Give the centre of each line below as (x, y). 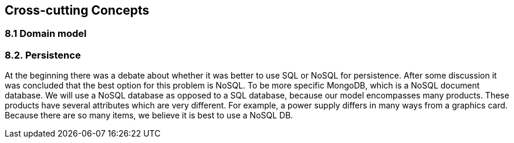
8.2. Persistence (43, 55)
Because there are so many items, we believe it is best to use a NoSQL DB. (149, 115)
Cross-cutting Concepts (77, 10)
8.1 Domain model (46, 34)
